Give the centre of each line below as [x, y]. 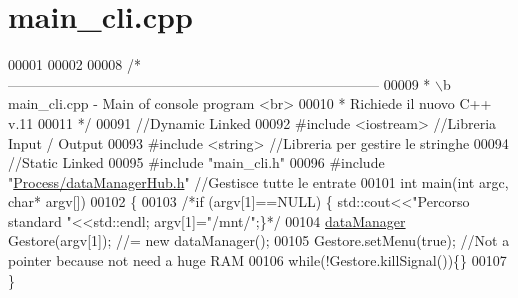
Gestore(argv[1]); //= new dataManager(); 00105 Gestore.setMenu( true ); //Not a [259, 240]
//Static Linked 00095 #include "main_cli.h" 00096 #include [196, 162]
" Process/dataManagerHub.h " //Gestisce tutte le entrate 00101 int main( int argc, [258, 181]
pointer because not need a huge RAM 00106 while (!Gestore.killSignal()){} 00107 [257, 260]
